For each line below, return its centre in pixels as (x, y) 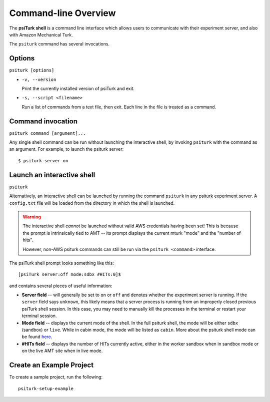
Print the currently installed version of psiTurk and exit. (78, 89)
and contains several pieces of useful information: (61, 286)
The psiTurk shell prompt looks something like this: (62, 263)
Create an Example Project (51, 365)
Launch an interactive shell (52, 175)
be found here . (37, 337)
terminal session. (39, 316)
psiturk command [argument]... (47, 133)
